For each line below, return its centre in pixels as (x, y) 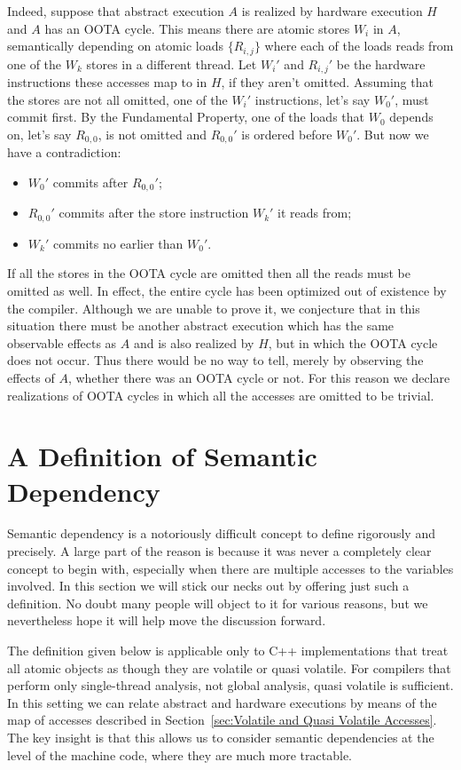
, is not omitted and (152, 134)
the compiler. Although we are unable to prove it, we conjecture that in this (214, 308)
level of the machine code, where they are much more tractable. (180, 754)
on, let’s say (39, 134)
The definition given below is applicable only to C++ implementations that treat (228, 651)
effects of (31, 377)
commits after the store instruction (154, 213)
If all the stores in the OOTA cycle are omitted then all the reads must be (209, 273)
